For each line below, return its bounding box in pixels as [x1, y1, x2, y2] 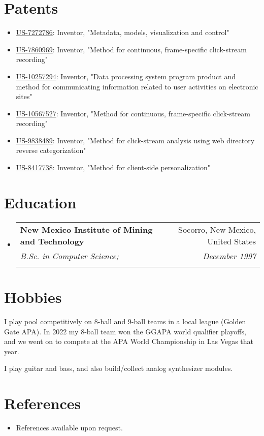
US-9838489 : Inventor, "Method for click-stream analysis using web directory [16, 135, 255, 145]
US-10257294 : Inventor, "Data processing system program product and [16, 71, 236, 81]
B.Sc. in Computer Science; [20, 250, 119, 262]
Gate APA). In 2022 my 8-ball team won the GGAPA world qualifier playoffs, [4, 326, 246, 336]
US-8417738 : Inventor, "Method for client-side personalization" [16, 162, 210, 173]
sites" [16, 91, 32, 102]
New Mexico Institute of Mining [20, 223, 153, 235]
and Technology [20, 235, 84, 247]
